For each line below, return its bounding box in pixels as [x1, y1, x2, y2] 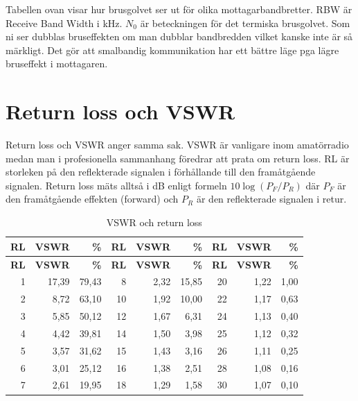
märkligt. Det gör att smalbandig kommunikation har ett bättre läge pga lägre [6, 42, 339, 57]
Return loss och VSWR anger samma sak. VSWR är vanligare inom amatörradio [6, 137, 349, 152]
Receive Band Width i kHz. [6, 15, 123, 30]
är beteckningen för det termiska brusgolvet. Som [140, 15, 350, 30]
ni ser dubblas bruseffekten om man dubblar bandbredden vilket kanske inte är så [6, 29, 353, 44]
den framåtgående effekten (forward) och [6, 191, 179, 206]
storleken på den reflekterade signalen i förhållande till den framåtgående [6, 164, 316, 179]
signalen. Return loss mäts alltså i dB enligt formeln [6, 178, 227, 192]
